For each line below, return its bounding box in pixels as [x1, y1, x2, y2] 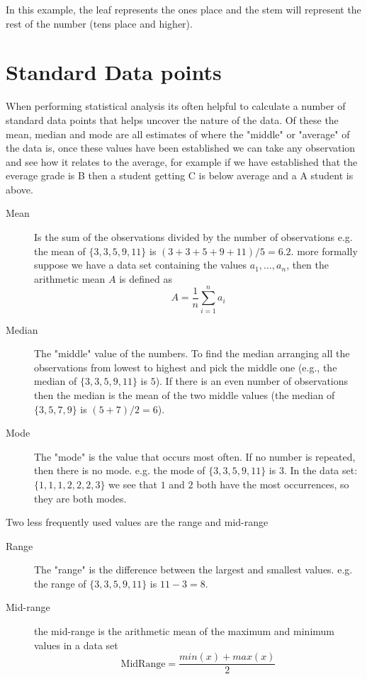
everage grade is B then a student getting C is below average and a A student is [6, 168, 354, 183]
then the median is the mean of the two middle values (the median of [34, 387, 335, 402]
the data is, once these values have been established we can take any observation [6, 140, 356, 155]
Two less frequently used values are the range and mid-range [6, 515, 269, 529]
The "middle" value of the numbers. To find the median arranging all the [34, 346, 350, 361]
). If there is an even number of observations [155, 374, 349, 388]
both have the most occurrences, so [196, 476, 349, 491]
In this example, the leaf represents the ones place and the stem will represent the [6, 2, 361, 16]
